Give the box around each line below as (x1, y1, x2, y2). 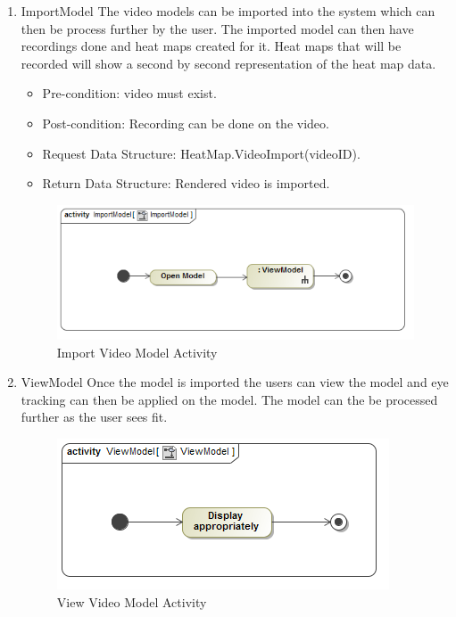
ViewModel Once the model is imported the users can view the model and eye (21, 373, 449, 391)
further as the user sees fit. (21, 407, 168, 426)
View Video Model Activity (56, 592, 207, 611)
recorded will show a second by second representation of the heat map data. (21, 53, 436, 72)
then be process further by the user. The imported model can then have (21, 19, 414, 37)
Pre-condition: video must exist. (42, 84, 217, 103)
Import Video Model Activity (56, 342, 218, 361)
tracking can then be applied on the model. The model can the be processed (21, 390, 438, 408)
